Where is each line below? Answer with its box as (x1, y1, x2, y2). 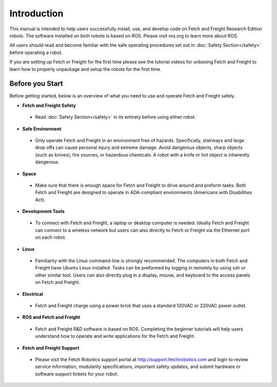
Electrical (22, 291, 43, 297)
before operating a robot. (9, 49, 63, 55)
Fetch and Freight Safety (22, 102, 76, 108)
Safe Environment (22, 126, 62, 132)
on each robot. (35, 234, 66, 241)
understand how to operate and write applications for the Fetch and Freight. (35, 333, 195, 339)
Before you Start (9, 80, 64, 88)
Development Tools (22, 208, 65, 215)
